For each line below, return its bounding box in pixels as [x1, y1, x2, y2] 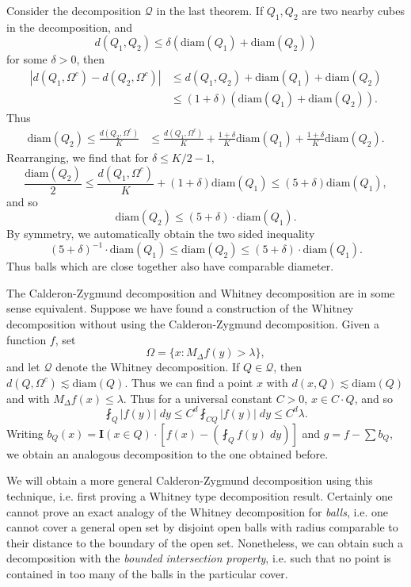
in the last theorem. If [156, 2, 264, 18]
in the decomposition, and [6, 18, 133, 35]
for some [6, 51, 48, 67]
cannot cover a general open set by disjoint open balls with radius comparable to [6, 519, 398, 535]
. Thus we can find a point [124, 374, 253, 390]
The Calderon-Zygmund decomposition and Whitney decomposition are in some [6, 284, 395, 301]
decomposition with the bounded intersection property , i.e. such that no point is [6, 550, 391, 566]
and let [6, 359, 40, 375]
